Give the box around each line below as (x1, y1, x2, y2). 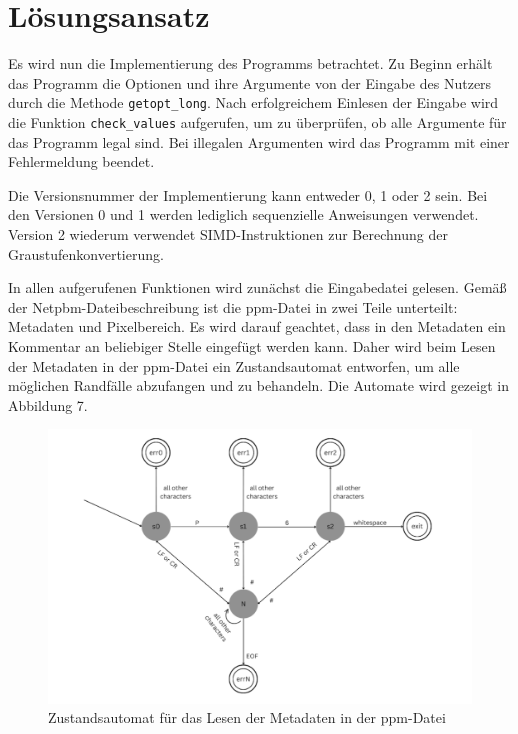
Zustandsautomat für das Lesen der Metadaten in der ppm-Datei (48, 707, 446, 728)
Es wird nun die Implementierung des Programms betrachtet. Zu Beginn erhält (8, 53, 493, 74)
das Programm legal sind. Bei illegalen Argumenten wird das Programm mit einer (8, 131, 510, 152)
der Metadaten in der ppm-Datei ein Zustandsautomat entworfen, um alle (8, 355, 460, 376)
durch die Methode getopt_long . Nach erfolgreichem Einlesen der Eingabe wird (8, 92, 499, 113)
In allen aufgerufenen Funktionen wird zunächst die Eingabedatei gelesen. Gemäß (8, 277, 507, 298)
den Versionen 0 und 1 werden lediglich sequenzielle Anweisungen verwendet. (8, 204, 479, 225)
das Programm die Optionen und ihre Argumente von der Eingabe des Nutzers (8, 72, 492, 93)
